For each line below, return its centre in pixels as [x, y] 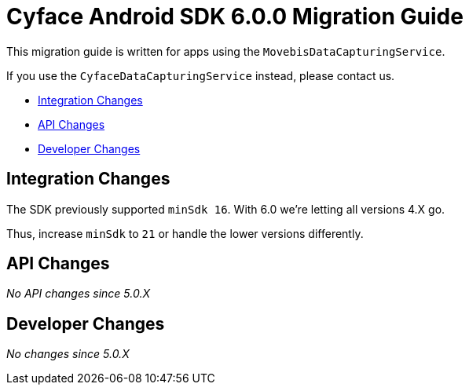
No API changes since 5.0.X [78, 294]
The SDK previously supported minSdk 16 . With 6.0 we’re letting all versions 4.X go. [226, 209]
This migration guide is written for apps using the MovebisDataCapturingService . [226, 51]
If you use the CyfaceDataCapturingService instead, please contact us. [201, 75]
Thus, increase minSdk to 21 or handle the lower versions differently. [185, 233]
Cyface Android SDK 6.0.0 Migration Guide [235, 16]
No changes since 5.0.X [68, 354]
